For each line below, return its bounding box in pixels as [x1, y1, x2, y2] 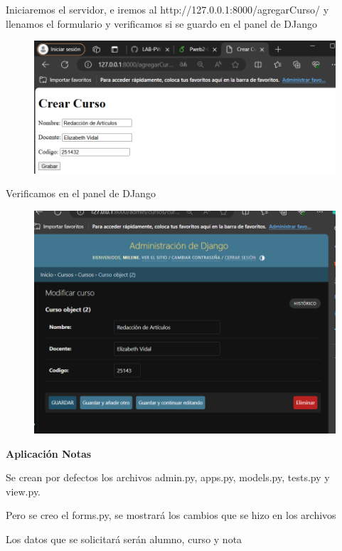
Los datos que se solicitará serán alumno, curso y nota [6, 531, 242, 546]
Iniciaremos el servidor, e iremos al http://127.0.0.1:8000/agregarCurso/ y [6, 2, 329, 16]
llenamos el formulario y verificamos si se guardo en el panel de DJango [6, 16, 317, 31]
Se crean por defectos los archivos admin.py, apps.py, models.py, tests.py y [6, 470, 330, 485]
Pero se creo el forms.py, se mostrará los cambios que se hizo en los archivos [6, 508, 336, 523]
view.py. [6, 483, 41, 498]
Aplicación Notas [6, 446, 92, 461]
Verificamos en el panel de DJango [6, 186, 156, 201]
